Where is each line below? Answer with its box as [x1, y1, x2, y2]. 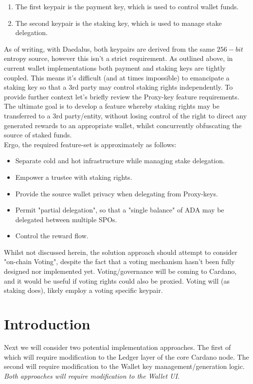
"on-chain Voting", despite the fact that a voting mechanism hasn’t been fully [4, 256, 235, 267]
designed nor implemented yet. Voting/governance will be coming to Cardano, [4, 266, 237, 276]
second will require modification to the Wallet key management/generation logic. [4, 361, 245, 371]
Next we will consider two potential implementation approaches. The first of [4, 342, 231, 352]
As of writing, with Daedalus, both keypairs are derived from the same [4, 43, 215, 54]
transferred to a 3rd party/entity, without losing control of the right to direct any [4, 110, 247, 120]
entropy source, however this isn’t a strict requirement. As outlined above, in [4, 53, 233, 63]
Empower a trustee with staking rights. [15, 172, 132, 182]
